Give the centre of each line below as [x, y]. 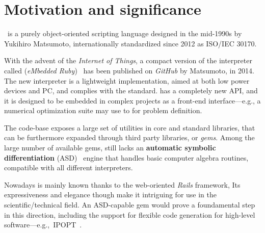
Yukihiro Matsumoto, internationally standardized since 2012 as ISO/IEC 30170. [130, 43]
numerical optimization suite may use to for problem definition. [103, 110]
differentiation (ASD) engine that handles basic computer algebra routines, [126, 157]
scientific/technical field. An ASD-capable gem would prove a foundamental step [130, 205]
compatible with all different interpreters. [69, 167]
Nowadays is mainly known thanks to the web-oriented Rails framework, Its [122, 184]
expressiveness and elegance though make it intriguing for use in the [110, 195]
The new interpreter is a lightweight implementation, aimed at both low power [127, 80]
